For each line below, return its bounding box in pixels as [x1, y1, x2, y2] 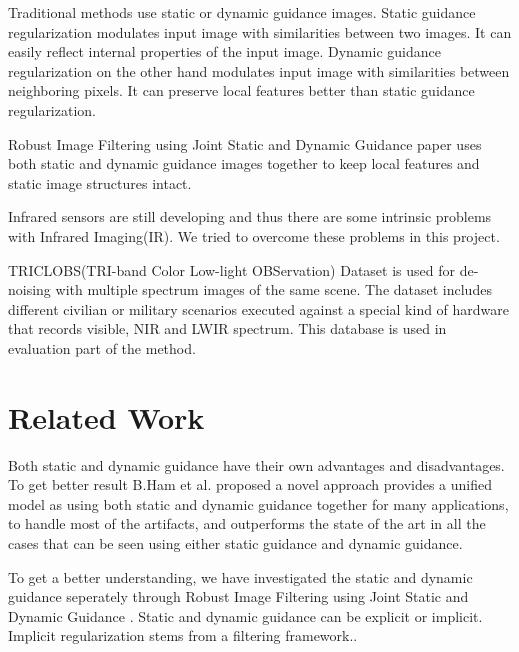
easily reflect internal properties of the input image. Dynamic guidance [8, 41, 441, 62]
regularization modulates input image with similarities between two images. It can [8, 21, 512, 42]
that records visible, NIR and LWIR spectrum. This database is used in [8, 318, 447, 339]
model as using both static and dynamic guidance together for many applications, [8, 493, 509, 514]
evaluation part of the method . [8, 337, 196, 358]
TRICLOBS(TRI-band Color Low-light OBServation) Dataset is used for [8, 259, 455, 280]
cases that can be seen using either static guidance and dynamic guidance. [8, 533, 463, 553]
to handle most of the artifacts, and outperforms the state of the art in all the [8, 513, 486, 534]
